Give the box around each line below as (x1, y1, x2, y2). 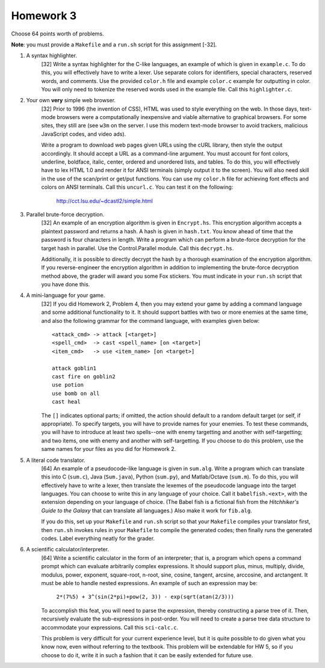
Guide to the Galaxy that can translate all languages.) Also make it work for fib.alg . (41, 507, 252, 514)
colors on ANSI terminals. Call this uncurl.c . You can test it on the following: (41, 183, 234, 191)
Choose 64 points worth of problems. (11, 30, 105, 37)
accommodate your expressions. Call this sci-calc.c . (41, 624, 179, 631)
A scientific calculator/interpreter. (26, 546, 110, 553)
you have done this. (41, 281, 90, 288)
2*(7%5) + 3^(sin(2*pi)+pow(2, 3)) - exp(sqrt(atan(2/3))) (56, 593, 235, 601)
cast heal (52, 399, 81, 405)
